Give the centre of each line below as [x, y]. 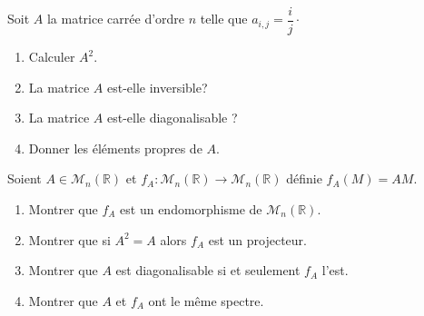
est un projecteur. [257, 239]
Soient [25, 178]
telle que [224, 19]
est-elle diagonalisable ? [172, 118]
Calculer [52, 57]
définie [304, 178]
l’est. [335, 270]
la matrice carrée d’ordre [116, 19]
